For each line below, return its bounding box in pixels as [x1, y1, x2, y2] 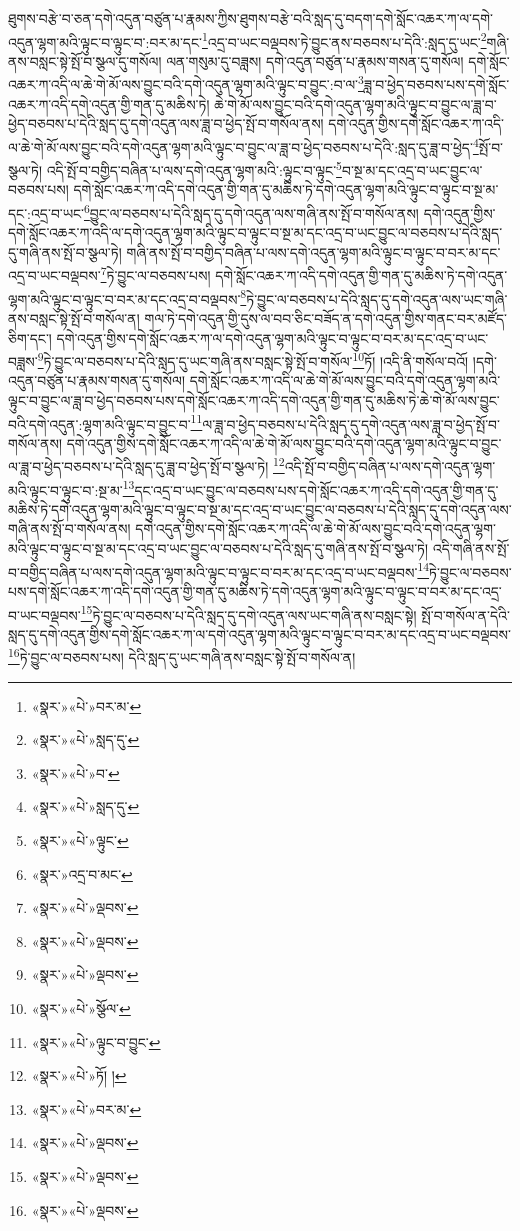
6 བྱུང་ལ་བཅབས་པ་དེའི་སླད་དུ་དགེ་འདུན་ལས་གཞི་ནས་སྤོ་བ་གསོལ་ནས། [83, 199, 419, 223]
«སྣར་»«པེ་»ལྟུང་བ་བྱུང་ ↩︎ [31, 1031, 161, 1052]
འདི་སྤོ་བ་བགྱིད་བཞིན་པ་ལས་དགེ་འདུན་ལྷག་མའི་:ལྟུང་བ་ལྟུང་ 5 [46, 157, 342, 180]
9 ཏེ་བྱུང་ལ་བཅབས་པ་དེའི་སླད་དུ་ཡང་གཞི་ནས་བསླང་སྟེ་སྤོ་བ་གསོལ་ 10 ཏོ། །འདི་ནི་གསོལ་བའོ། [37, 348, 469, 371]
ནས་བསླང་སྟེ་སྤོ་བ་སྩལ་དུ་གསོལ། [8, 50, 162, 71]
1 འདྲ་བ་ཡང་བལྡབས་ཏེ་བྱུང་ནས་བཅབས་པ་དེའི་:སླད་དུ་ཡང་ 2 [201, 28, 487, 52]
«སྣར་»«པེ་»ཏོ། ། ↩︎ [31, 1065, 127, 1086]
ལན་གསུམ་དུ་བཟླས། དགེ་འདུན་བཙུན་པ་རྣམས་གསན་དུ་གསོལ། [166, 50, 464, 71]
